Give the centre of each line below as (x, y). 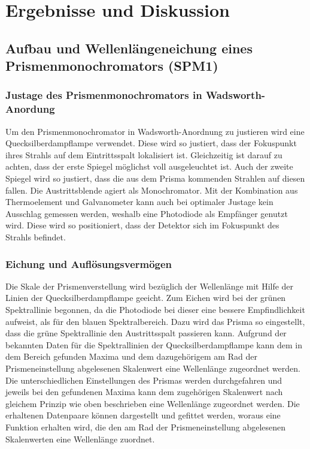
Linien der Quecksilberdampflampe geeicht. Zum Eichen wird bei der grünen (146, 298)
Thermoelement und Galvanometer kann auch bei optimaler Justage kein (139, 202)
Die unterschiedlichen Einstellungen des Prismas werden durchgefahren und (144, 380)
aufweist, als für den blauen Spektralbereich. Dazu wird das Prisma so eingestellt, (155, 321)
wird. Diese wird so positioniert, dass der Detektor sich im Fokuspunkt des (142, 225)
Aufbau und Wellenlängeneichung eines (129, 48)
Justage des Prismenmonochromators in (104, 95)
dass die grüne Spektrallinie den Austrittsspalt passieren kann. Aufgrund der (146, 333)
